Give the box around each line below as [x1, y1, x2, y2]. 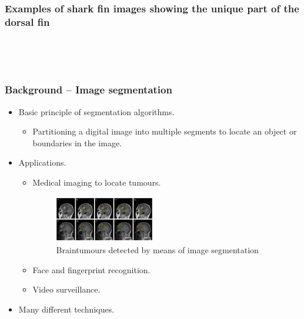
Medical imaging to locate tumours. [32, 176, 161, 188]
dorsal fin [5, 14, 50, 29]
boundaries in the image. [32, 136, 122, 149]
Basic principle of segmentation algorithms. [18, 105, 175, 117]
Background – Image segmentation [5, 82, 172, 97]
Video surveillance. [32, 283, 101, 296]
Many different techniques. [18, 303, 115, 315]
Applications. [18, 156, 66, 169]
